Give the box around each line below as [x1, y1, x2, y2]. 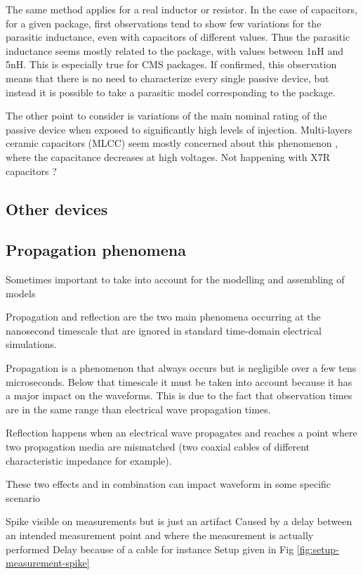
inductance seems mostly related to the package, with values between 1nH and [6, 43, 343, 58]
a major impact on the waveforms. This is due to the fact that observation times [6, 388, 352, 403]
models [6, 285, 36, 300]
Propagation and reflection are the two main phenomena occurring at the [6, 309, 321, 324]
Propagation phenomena [6, 239, 186, 261]
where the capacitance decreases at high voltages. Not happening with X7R [6, 149, 331, 164]
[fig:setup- [296, 541, 339, 556]
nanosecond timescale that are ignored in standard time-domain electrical [6, 323, 322, 337]
